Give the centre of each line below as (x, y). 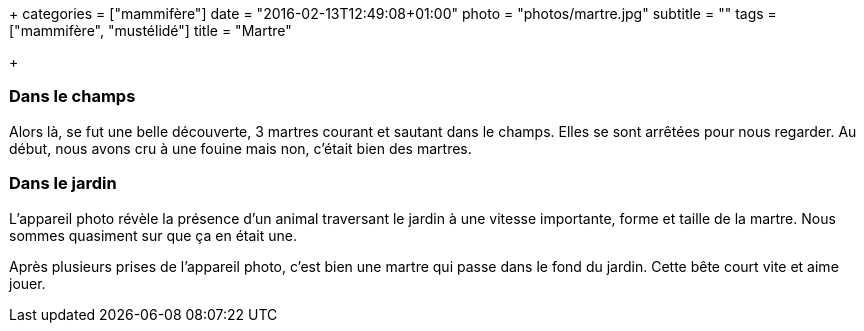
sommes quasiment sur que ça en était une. (153, 235)
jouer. (27, 283)
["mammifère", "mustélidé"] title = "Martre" (150, 30)
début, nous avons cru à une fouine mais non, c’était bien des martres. (240, 148)
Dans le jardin (63, 183)
